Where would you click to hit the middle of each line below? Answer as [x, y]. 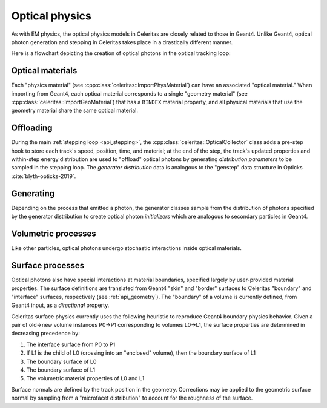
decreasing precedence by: [45, 334]
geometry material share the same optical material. [75, 110]
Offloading [32, 128]
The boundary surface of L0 [61, 361]
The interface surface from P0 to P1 [71, 344]
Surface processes [48, 265]
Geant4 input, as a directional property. [60, 305]
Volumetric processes [54, 233]
